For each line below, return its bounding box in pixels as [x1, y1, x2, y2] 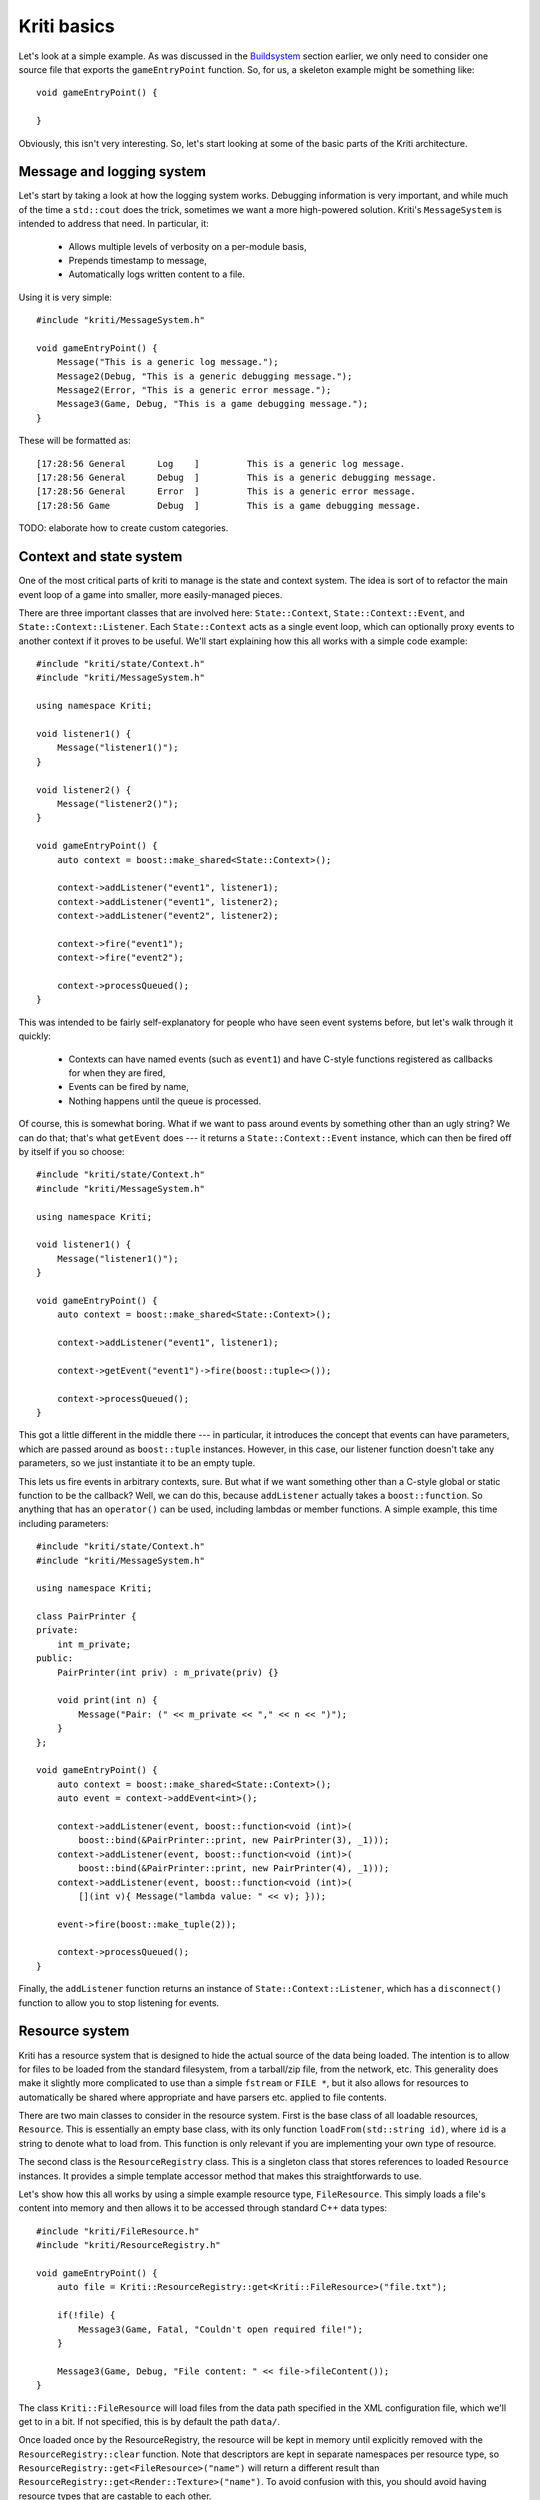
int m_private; [56, 1638, 132, 1650]
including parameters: [18, 1517, 109, 1529]
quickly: [18, 1030, 52, 1042]
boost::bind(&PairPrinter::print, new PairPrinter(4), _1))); [78, 1863, 390, 1874]
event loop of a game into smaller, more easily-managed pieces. [18, 588, 283, 600]
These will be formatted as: [18, 435, 131, 447]
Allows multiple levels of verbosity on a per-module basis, [68, 240, 307, 252]
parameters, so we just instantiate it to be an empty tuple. [18, 1457, 256, 1469]
